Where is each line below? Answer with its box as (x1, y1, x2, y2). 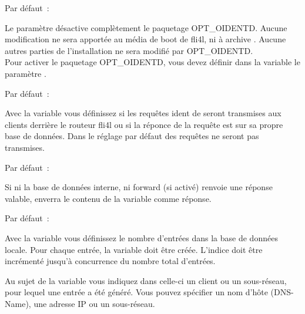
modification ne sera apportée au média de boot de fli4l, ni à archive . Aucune (5, 33, 286, 45)
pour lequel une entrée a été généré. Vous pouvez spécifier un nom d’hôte (5, 286, 268, 298)
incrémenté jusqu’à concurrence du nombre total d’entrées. (5, 255, 216, 267)
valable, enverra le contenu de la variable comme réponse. (5, 192, 212, 204)
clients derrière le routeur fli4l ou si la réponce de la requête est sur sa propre (5, 118, 283, 130)
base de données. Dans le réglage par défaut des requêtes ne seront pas (5, 130, 259, 142)
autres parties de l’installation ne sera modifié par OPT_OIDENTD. (5, 44, 253, 56)
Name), (5, 297, 31, 309)
